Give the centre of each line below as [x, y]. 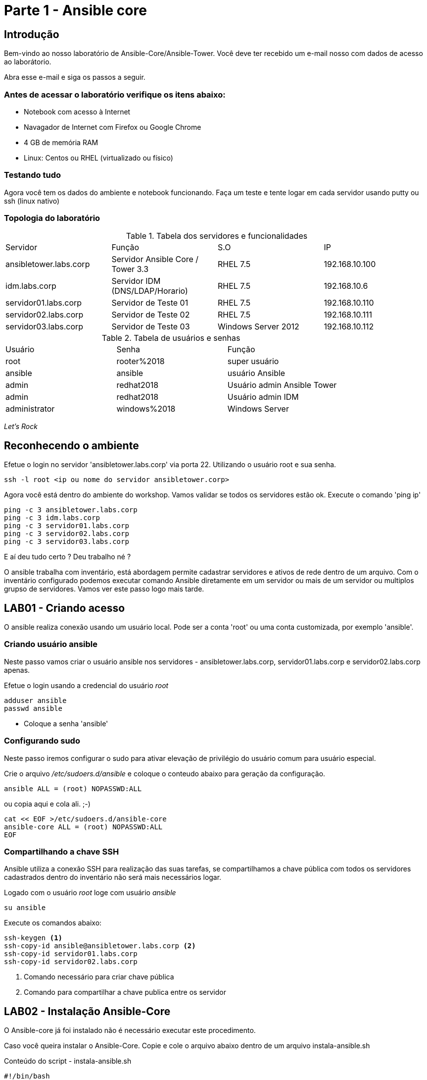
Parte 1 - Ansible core [75, 10]
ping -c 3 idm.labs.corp [52, 518]
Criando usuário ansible [51, 644]
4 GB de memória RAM [61, 142]
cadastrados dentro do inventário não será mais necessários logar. [113, 877]
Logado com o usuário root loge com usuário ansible [90, 893]
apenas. [17, 670]
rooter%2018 [141, 361]
